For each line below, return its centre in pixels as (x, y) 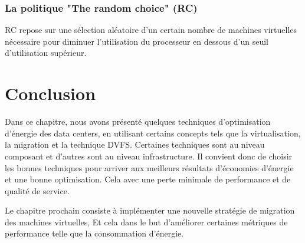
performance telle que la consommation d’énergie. (94, 233)
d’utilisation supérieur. (46, 53)
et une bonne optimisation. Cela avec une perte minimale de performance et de (148, 179)
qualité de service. (37, 190)
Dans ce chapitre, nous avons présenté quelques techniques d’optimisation (138, 121)
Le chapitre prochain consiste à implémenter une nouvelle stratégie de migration (150, 210)
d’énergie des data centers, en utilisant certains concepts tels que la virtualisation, (153, 133)
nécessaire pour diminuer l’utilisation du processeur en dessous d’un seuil (137, 41)
